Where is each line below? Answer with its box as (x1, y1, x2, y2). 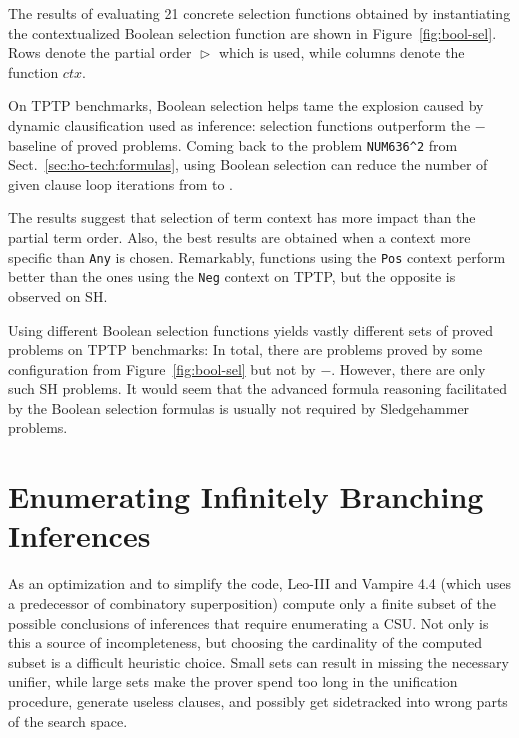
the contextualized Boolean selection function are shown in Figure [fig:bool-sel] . (8, 22, 497, 43)
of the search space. (8, 710, 128, 731)
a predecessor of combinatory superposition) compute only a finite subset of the (8, 592, 496, 613)
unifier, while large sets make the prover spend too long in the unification (8, 671, 458, 692)
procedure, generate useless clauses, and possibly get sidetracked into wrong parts (8, 690, 508, 711)
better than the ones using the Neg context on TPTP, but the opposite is (8, 266, 456, 287)
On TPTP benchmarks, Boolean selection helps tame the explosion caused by (8, 95, 484, 116)
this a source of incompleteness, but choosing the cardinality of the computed (8, 632, 483, 653)
